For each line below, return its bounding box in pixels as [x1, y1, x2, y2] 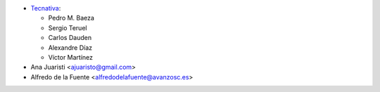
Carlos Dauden [48, 34, 91, 42]
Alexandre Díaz [48, 43, 93, 52]
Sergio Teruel [48, 23, 87, 32]
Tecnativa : [30, 4, 61, 12]
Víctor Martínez [48, 53, 94, 61]
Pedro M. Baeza [48, 14, 95, 22]
